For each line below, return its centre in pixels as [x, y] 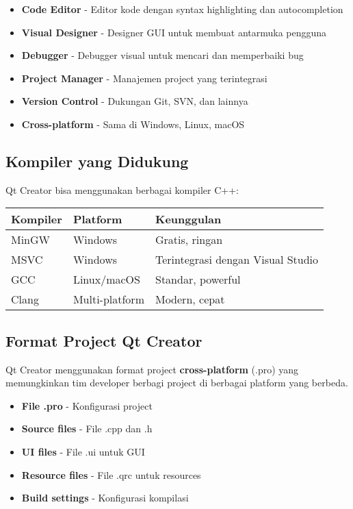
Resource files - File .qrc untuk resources [111, 474]
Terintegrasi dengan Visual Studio [237, 260]
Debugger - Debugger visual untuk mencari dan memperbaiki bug [162, 55]
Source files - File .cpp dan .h [87, 429]
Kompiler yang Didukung [97, 161]
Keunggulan [188, 219]
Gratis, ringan [189, 240]
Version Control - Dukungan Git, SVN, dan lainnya [135, 101]
